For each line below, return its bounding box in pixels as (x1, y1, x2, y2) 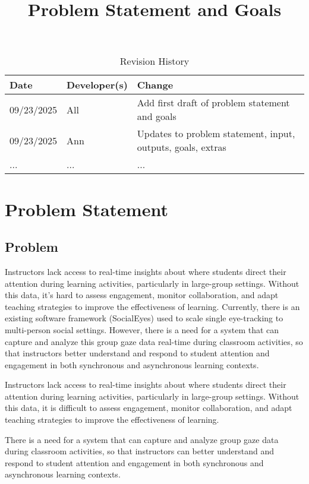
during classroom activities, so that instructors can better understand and (5, 445, 275, 457)
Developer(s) (67, 78, 128, 92)
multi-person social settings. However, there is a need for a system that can (5, 323, 279, 336)
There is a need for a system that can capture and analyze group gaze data (5, 433, 279, 445)
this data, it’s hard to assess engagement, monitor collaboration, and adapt (5, 289, 279, 301)
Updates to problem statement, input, (137, 126, 295, 141)
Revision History (119, 54, 190, 68)
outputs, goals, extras (137, 140, 226, 154)
